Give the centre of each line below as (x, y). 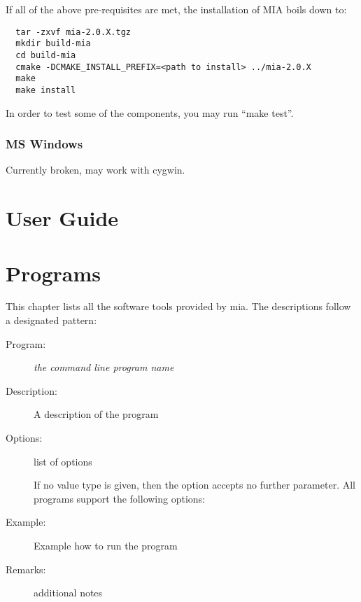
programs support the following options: (119, 498)
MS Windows (44, 144)
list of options (63, 461)
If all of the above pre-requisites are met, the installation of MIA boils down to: (176, 9)
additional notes (68, 593)
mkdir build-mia (53, 44)
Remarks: (26, 569)
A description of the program (96, 414)
